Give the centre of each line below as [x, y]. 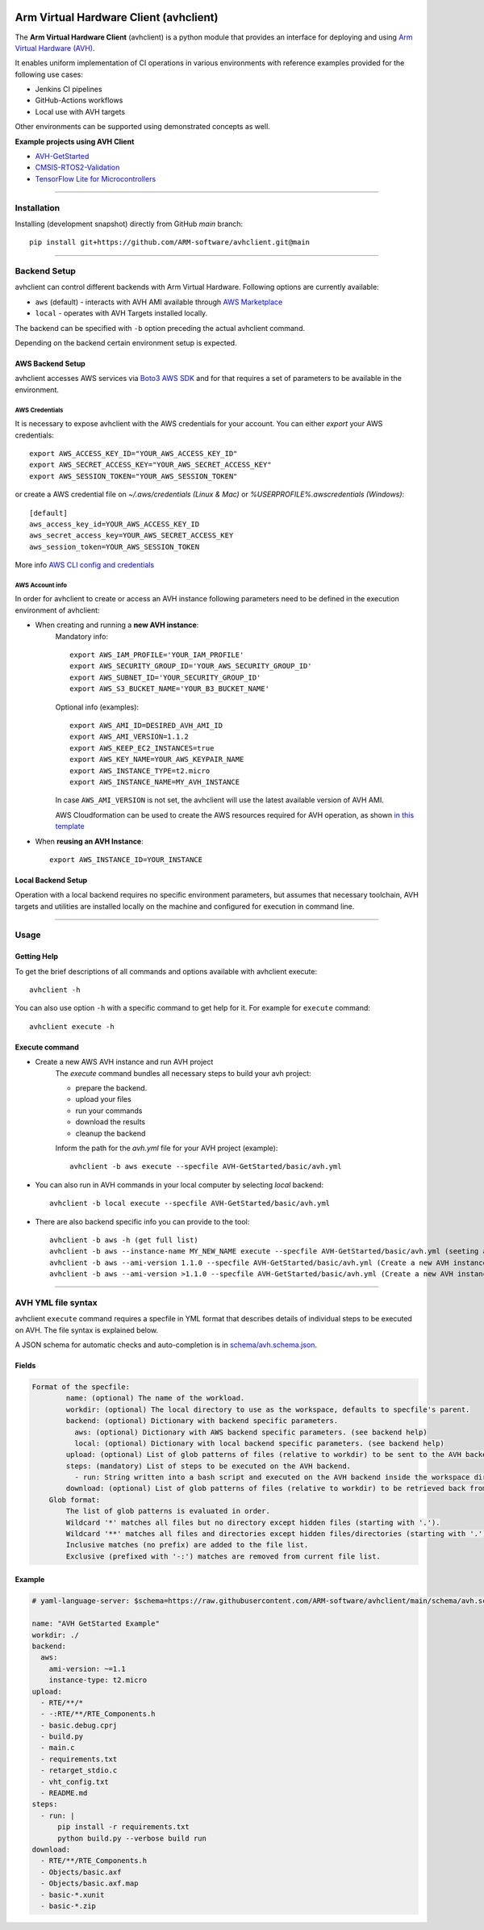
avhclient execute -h [72, 1026]
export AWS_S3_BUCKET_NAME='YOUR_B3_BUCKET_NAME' [170, 689]
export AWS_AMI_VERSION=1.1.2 [129, 737]
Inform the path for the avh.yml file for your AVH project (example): [167, 1148]
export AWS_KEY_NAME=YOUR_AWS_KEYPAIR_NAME [157, 760]
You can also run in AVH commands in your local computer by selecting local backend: [179, 1185]
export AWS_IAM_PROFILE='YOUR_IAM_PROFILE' [157, 655]
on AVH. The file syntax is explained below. [87, 1330]
